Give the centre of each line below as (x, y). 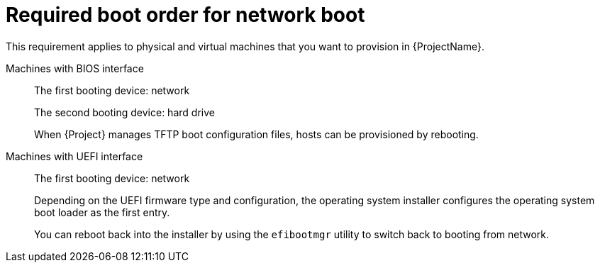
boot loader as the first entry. (102, 212)
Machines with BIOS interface (75, 68)
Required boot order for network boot (185, 15)
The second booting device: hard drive (124, 112)
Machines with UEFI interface (74, 156)
